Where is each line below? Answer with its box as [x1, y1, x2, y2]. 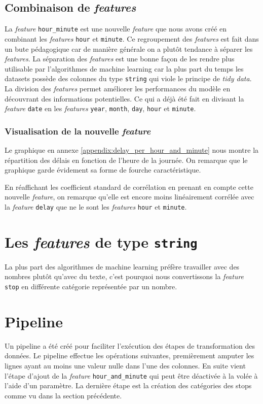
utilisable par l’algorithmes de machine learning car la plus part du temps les [5, 63, 244, 74]
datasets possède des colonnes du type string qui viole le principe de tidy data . [5, 73, 252, 84]
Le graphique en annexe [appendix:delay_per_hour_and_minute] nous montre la [5, 145, 259, 155]
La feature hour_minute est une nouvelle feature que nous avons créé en [5, 23, 227, 34]
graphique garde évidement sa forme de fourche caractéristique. [5, 164, 201, 175]
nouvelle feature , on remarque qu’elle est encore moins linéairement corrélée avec [5, 191, 254, 202]
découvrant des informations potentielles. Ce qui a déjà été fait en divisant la [5, 93, 244, 104]
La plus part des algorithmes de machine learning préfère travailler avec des [5, 261, 240, 272]
